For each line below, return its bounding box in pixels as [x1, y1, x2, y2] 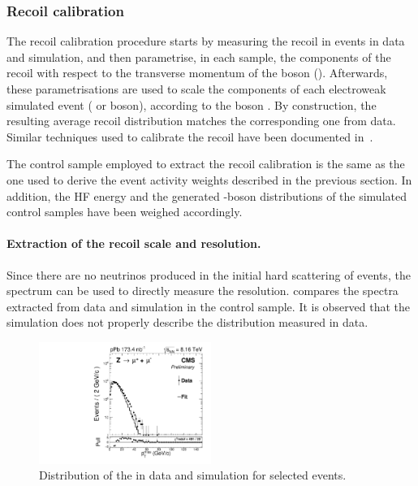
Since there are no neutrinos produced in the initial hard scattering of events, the [6, 266, 411, 283]
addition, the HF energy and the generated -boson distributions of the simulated [6, 187, 407, 204]
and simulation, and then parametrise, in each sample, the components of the [6, 48, 391, 65]
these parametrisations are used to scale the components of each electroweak [6, 80, 386, 97]
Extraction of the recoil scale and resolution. [6, 235, 261, 252]
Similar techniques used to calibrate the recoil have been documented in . [6, 128, 373, 145]
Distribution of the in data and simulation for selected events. [39, 466, 347, 484]
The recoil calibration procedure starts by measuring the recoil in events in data [6, 33, 405, 50]
